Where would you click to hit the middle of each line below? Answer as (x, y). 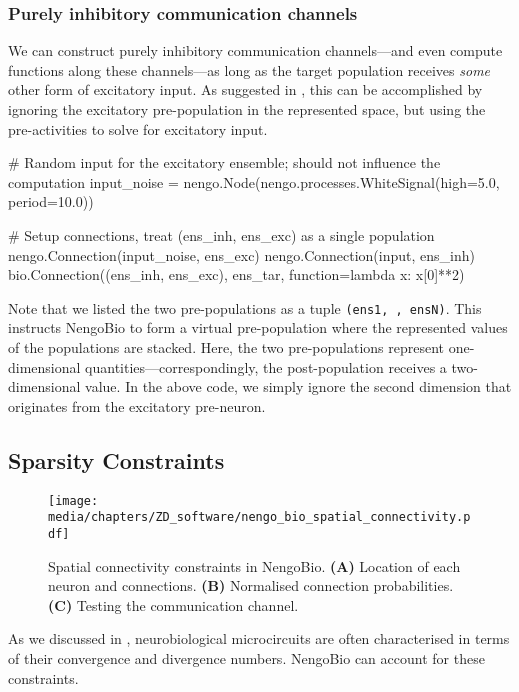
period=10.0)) (51, 201)
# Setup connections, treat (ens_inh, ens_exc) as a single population (221, 234)
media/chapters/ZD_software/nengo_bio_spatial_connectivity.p (259, 517)
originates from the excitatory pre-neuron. (137, 405)
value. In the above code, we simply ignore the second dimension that (298, 386)
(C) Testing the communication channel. (173, 604)
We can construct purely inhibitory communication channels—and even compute (255, 50)
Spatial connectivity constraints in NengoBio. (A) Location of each (254, 565)
